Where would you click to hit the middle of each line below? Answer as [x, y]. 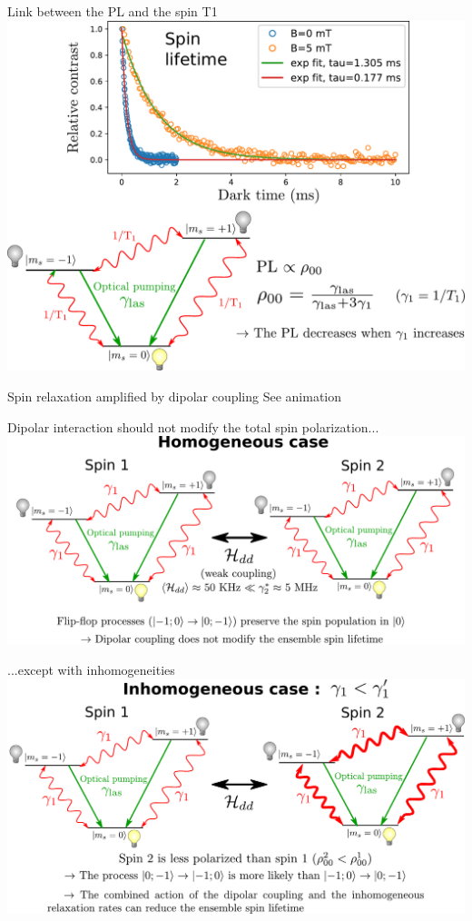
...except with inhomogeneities [91, 670]
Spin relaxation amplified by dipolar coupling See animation [175, 396]
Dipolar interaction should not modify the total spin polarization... [193, 426]
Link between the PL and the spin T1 [113, 11]
